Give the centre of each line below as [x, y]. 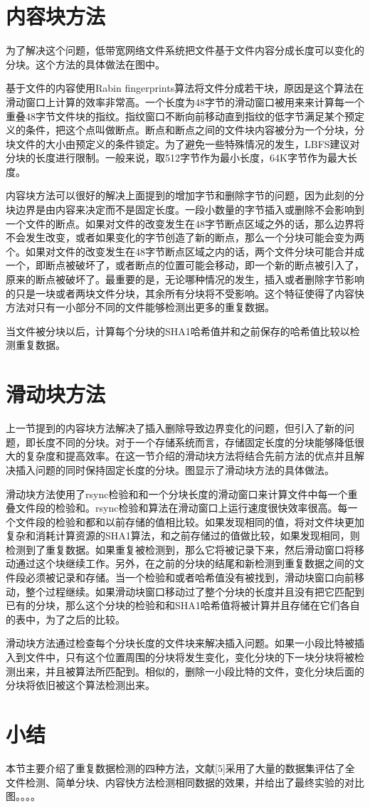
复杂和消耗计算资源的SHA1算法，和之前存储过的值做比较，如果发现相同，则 [183, 536]
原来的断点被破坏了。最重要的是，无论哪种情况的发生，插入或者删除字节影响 [185, 279]
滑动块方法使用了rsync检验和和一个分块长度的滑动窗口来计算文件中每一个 [177, 494]
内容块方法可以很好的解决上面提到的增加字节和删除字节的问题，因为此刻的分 [185, 195]
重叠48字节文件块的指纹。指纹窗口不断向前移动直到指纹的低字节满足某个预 [180, 116]
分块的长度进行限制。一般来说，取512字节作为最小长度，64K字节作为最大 [176, 158]
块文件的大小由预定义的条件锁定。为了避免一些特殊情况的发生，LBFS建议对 [183, 143]
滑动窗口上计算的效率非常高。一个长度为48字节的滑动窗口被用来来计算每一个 [185, 101]
